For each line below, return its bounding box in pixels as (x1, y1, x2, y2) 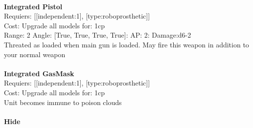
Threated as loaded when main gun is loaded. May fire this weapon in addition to (4, 39, 249, 49)
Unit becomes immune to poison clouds (4, 97, 122, 107)
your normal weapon (4, 49, 66, 59)
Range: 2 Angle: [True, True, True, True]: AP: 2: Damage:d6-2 (4, 30, 191, 40)
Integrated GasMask (4, 68, 74, 78)
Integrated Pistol (4, 1, 63, 11)
